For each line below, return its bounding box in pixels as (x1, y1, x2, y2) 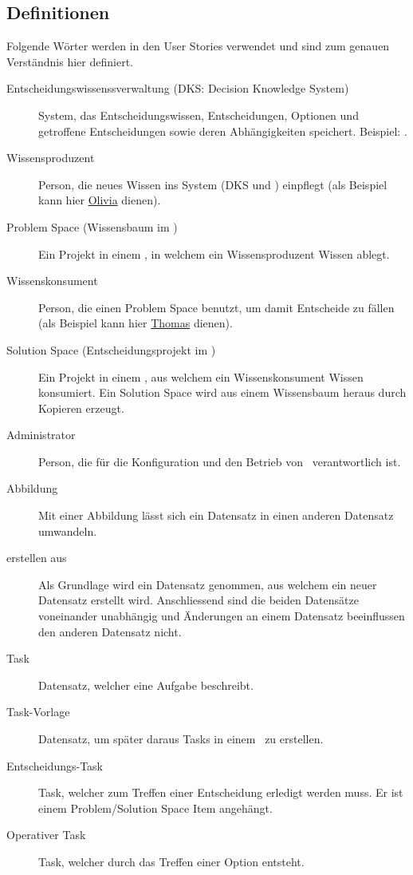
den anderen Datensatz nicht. (38, 623, 182, 639)
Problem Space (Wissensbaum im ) (6, 218, 178, 235)
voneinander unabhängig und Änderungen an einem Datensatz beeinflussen (38, 608, 405, 624)
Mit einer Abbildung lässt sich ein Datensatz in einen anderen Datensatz (38, 507, 394, 524)
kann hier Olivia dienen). (38, 192, 161, 208)
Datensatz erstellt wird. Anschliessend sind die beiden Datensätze (38, 592, 359, 608)
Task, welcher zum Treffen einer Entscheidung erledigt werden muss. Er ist (38, 784, 403, 801)
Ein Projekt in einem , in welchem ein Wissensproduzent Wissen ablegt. (38, 245, 390, 262)
